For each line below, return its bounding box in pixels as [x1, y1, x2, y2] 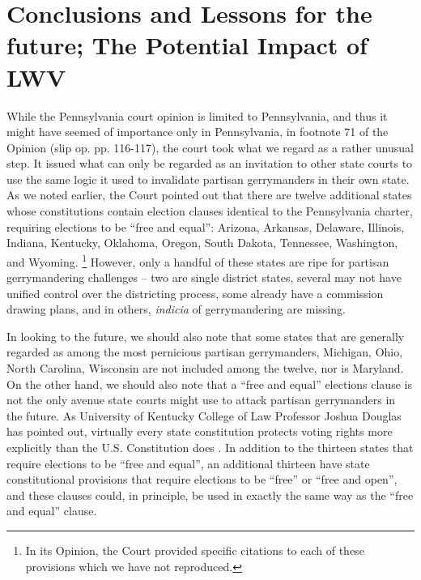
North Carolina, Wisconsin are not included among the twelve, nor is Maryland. [6, 360, 404, 377]
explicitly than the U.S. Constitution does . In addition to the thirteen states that [6, 439, 414, 456]
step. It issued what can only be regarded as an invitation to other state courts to [6, 155, 413, 172]
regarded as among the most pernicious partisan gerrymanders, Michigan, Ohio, [6, 343, 403, 360]
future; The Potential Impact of [6, 28, 368, 62]
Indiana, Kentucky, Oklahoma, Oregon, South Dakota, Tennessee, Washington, [6, 234, 398, 251]
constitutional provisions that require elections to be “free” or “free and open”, [6, 471, 398, 488]
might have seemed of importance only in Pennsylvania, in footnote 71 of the [6, 123, 389, 140]
